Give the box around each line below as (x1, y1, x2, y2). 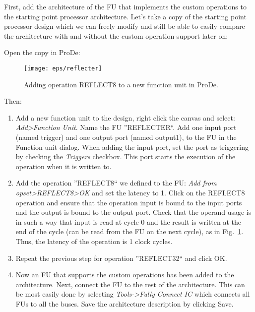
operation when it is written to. (15, 161, 112, 171)
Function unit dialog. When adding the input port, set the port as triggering (15, 141, 249, 152)
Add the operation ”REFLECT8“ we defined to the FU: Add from (15, 178, 217, 188)
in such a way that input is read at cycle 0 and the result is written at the (15, 216, 242, 227)
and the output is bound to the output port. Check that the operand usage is (15, 207, 252, 217)
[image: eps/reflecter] (24, 64, 102, 72)
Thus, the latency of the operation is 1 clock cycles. (15, 236, 173, 246)
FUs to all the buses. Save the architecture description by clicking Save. (15, 298, 234, 309)
